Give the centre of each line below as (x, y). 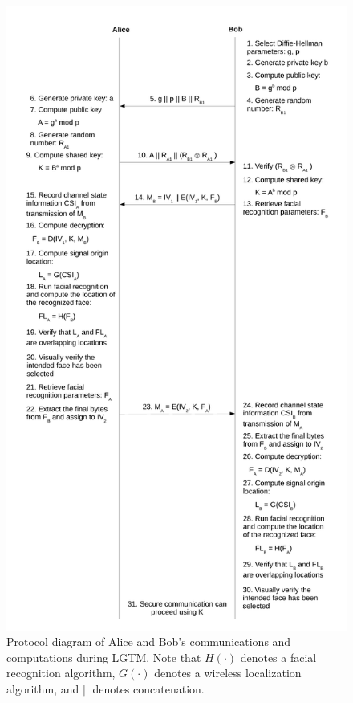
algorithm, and (43, 689)
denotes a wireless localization (228, 673)
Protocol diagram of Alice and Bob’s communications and (149, 642)
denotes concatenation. (148, 689)
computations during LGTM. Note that (104, 657)
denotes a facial (278, 657)
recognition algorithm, (61, 673)
